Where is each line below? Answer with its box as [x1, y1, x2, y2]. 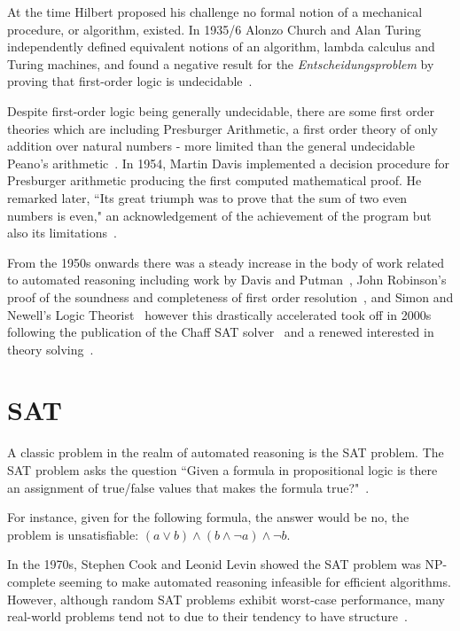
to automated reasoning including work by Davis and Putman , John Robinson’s [7, 270, 447, 289]
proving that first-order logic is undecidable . [7, 72, 253, 90]
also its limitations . [7, 223, 117, 242]
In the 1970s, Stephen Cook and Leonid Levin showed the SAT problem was [7, 555, 421, 573]
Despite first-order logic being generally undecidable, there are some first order [7, 101, 434, 120]
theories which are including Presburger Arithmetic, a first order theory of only [7, 119, 438, 137]
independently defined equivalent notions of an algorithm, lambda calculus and [7, 37, 435, 56]
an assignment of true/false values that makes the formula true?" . [7, 478, 370, 496]
